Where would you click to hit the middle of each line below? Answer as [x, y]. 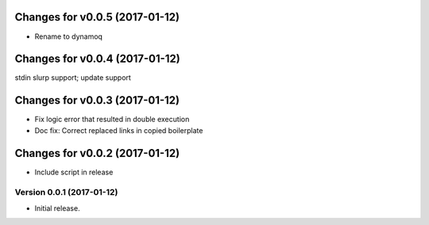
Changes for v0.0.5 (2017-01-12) [97, 17]
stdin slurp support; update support [73, 78]
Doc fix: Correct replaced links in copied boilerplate [119, 130]
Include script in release [74, 172]
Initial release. [57, 208]
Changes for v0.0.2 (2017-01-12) [97, 153]
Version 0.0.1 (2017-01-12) [66, 193]
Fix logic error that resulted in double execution [112, 120]
